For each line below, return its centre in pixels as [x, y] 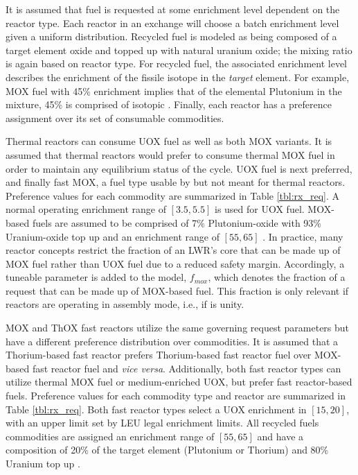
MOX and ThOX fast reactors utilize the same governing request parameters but [178, 328]
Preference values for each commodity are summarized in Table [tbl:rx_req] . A [173, 195]
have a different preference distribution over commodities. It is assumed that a [172, 341]
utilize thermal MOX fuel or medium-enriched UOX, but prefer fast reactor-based [179, 382]
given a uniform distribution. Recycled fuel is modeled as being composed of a [171, 36]
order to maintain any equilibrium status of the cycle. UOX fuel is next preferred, [179, 168]
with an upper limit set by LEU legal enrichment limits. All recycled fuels [162, 423]
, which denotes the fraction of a [277, 277]
